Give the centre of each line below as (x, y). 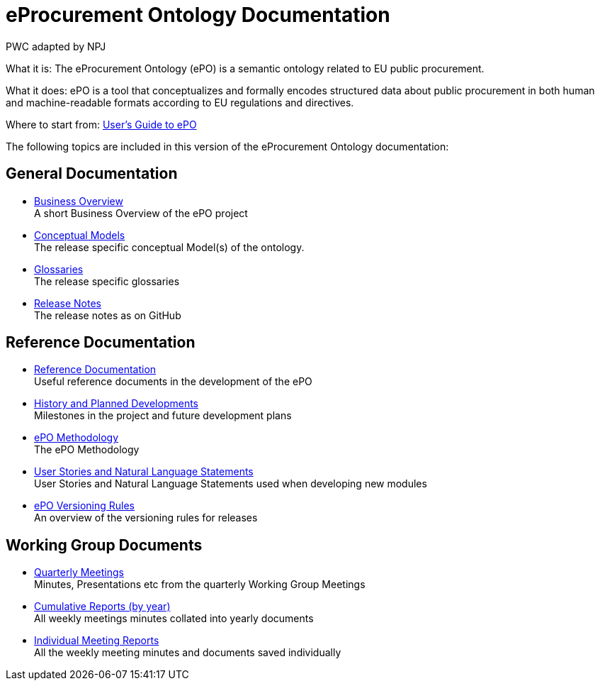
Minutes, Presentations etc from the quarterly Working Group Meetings (200, 585)
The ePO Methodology (87, 450)
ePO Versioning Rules (84, 506)
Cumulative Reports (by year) (102, 607)
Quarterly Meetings (79, 572)
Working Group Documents (104, 545)
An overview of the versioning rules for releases (146, 518)
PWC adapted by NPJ (56, 46)
